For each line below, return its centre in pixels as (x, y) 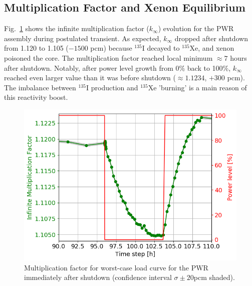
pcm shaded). (214, 277)
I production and (112, 87)
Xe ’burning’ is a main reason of (197, 87)
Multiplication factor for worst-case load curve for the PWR (116, 267)
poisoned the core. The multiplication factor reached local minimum (108, 57)
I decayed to (161, 48)
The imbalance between (40, 87)
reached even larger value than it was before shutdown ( (90, 78)
